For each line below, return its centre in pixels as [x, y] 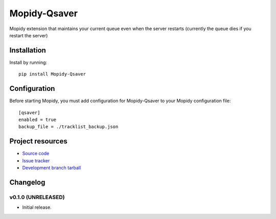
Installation [28, 50]
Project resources [38, 141]
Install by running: [28, 62]
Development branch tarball [52, 168]
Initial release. [37, 207]
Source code [36, 154]
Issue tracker [36, 160]
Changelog [27, 182]
